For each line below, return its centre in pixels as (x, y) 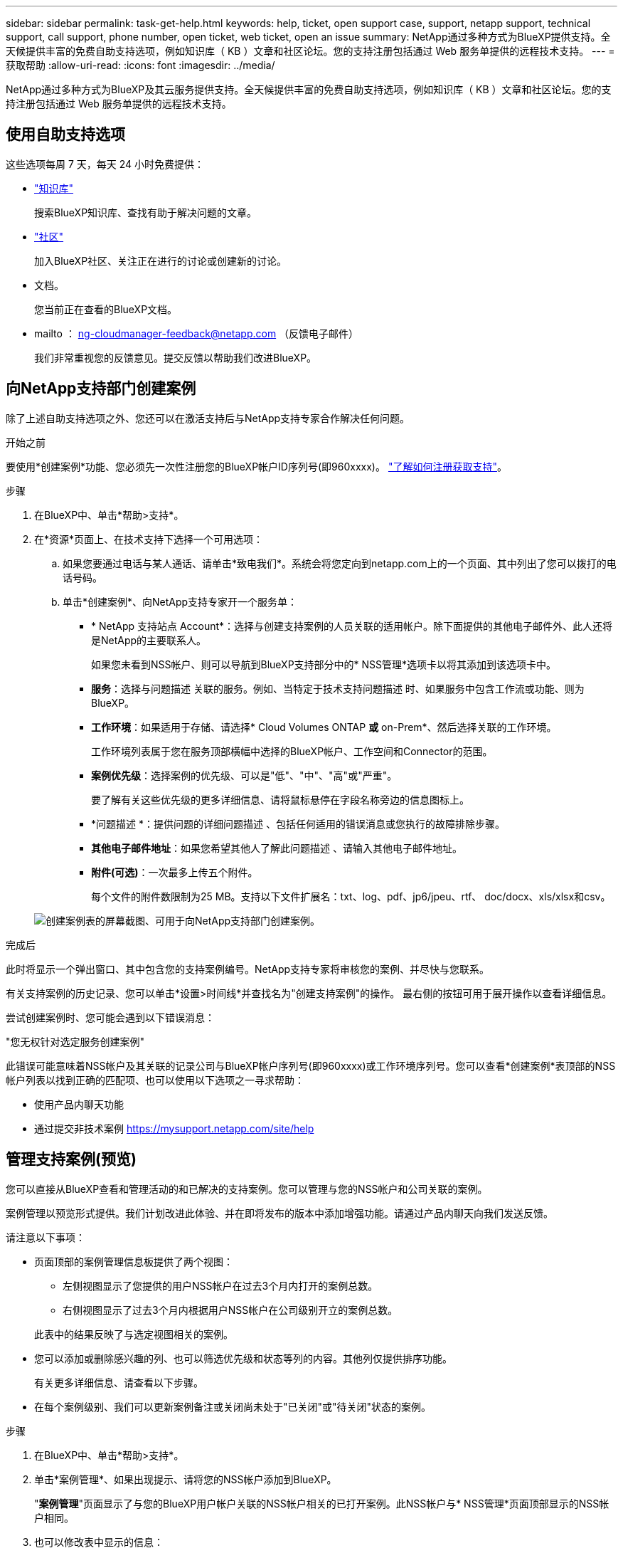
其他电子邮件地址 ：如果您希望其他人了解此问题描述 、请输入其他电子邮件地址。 (277, 848)
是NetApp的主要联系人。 (149, 640)
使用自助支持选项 (65, 135)
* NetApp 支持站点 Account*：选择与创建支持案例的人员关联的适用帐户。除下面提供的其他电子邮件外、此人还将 (352, 626)
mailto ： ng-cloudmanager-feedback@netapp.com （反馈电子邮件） (197, 333)
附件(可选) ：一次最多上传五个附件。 (175, 872)
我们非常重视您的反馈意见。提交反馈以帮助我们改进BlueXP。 (176, 357)
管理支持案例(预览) (71, 1159)
